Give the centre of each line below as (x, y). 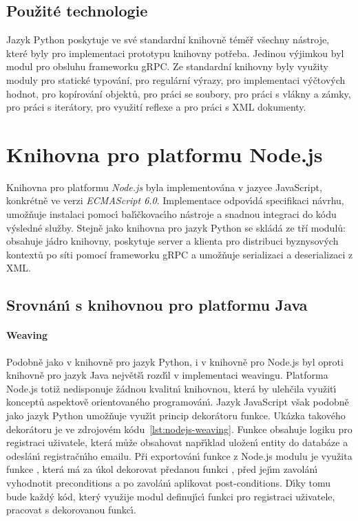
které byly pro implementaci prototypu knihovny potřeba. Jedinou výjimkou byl (175, 53)
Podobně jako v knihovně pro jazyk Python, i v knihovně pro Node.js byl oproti (175, 361)
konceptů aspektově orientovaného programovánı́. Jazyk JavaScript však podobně (178, 402)
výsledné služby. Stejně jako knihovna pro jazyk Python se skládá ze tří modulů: (176, 227)
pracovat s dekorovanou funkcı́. (71, 510)
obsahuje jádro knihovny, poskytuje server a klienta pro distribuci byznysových (172, 241)
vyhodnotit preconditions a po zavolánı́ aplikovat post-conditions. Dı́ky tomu (169, 482)
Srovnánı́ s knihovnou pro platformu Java (157, 305)
